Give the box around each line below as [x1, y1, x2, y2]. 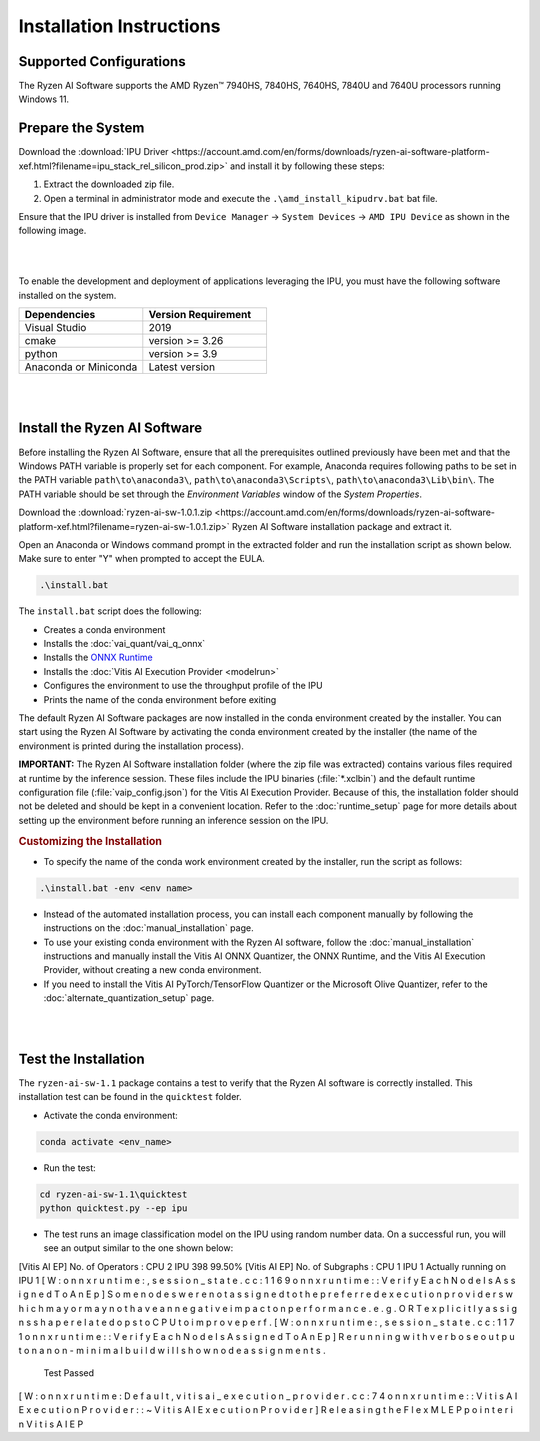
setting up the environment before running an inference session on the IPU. [18, 814, 329, 826]
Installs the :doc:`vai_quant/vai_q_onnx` [43, 638, 206, 650]
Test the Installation [18, 1050, 145, 1067]
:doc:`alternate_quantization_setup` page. [43, 992, 215, 1004]
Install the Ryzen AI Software [18, 420, 203, 437]
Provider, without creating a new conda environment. [43, 964, 262, 976]
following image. [18, 225, 87, 237]
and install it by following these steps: [230, 160, 385, 172]
